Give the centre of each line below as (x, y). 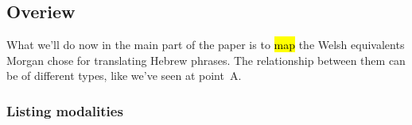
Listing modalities (65, 110)
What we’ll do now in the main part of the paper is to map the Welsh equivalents (206, 45)
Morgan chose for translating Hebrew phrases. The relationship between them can (206, 60)
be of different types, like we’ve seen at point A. (124, 76)
